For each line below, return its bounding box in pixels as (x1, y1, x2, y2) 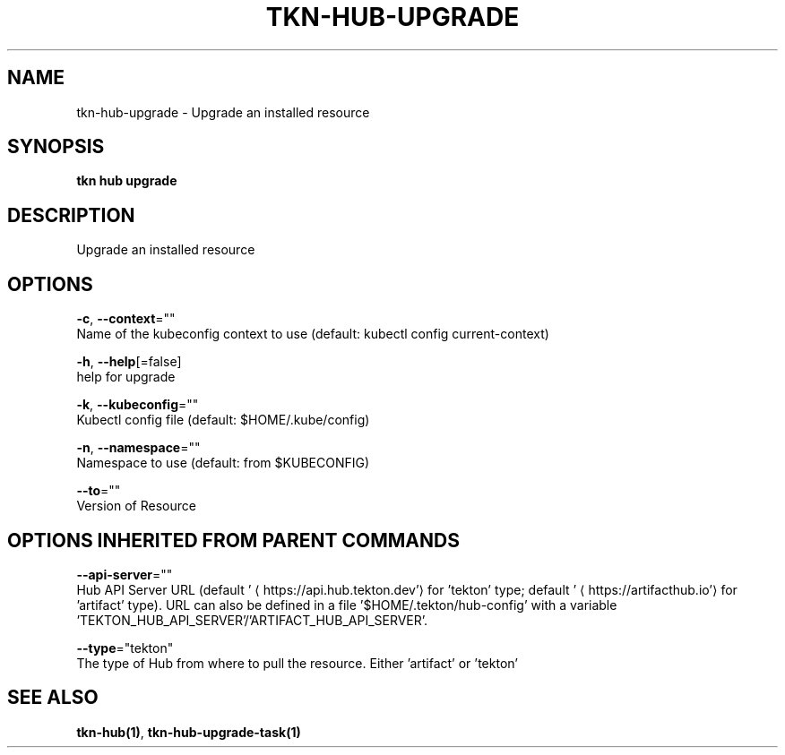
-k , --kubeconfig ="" (76, 397, 199, 413)
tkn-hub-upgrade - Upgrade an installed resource (76, 104, 370, 120)
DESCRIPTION (7, 203, 135, 227)
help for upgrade (76, 369, 176, 385)
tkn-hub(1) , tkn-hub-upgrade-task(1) (76, 724, 301, 740)
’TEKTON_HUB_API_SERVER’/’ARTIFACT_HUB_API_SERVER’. (76, 612, 428, 628)
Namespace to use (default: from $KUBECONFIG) (76, 455, 370, 471)
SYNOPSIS (7, 135, 105, 159)
